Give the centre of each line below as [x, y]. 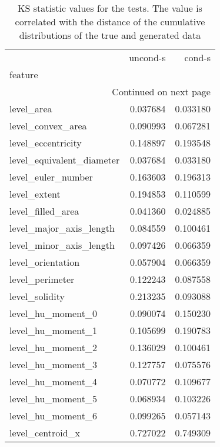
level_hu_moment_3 [53, 364]
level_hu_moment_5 [53, 398]
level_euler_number [51, 177]
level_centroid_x [45, 433]
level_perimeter [42, 279]
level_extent [35, 194]
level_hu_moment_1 [53, 330]
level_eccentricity [46, 143]
